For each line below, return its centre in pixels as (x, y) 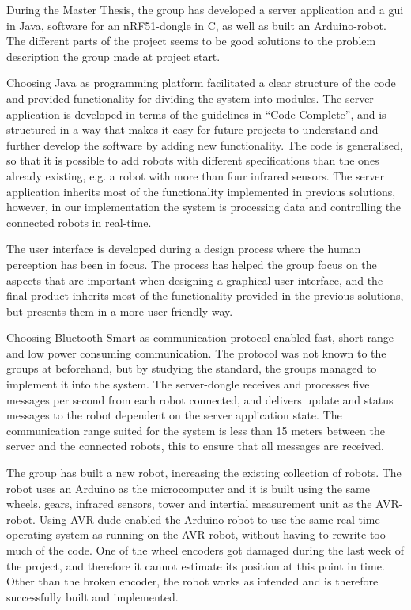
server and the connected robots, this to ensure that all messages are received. (195, 446)
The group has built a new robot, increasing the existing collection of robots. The (204, 473)
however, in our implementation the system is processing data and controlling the (204, 207)
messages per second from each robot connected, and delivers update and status (200, 399)
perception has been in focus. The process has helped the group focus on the (192, 264)
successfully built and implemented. (92, 596)
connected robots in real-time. (79, 222)
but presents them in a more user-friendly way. (120, 311)
